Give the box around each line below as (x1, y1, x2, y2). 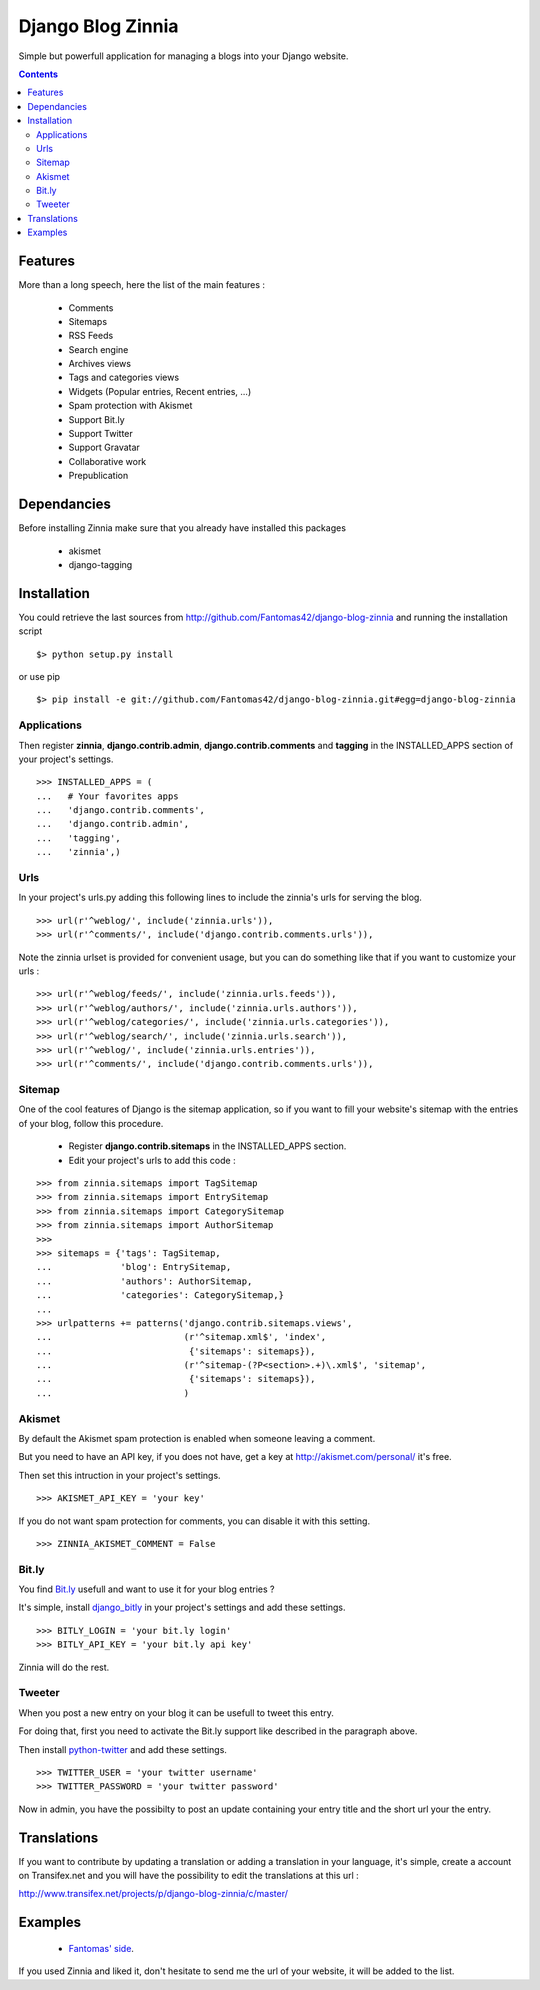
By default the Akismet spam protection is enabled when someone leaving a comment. (18, 1433, 376, 1444)
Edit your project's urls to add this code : (68, 1154, 236, 1166)
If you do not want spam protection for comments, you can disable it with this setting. (18, 1515, 370, 1527)
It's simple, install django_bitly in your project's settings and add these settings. (18, 1601, 346, 1614)
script (18, 625, 43, 637)
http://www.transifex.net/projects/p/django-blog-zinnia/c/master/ (18, 1888, 289, 1900)
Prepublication (68, 470, 129, 482)
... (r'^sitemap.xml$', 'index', (36, 1331, 327, 1343)
